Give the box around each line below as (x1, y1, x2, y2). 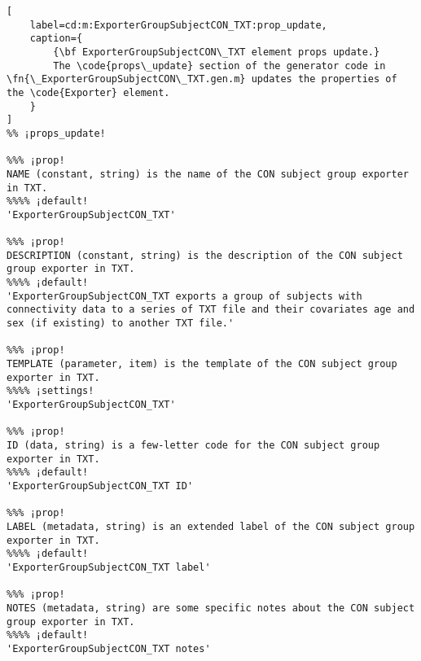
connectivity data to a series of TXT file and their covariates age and (7, 304, 415, 316)
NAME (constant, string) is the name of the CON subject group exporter (7, 168, 409, 180)
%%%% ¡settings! (7, 385, 94, 397)
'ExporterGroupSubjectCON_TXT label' (7, 561, 211, 573)
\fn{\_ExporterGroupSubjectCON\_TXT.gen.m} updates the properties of (7, 73, 397, 85)
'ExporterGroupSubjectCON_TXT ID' (7, 479, 194, 492)
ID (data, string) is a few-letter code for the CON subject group (7, 440, 380, 451)
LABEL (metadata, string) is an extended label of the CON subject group (7, 520, 415, 532)
